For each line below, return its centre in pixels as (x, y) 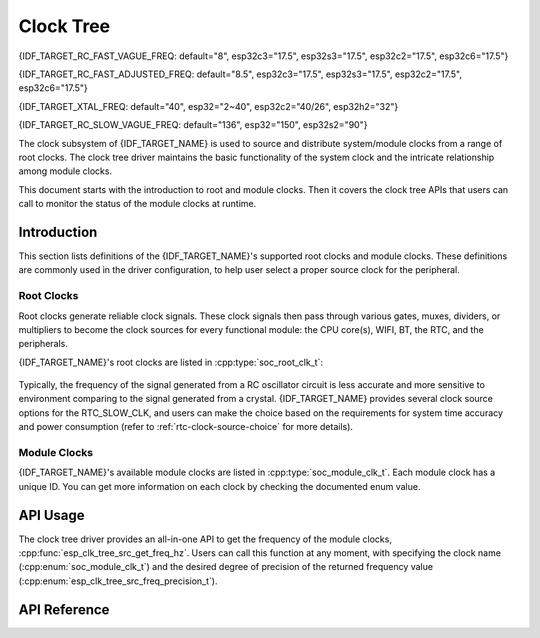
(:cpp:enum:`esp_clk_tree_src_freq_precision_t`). (118, 581)
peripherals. (43, 344)
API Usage (51, 515)
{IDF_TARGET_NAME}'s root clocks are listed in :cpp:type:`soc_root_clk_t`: (171, 362)
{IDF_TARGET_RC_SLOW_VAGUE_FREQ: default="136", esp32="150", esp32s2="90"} (193, 125)
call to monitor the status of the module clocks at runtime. (137, 204)
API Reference (64, 609)
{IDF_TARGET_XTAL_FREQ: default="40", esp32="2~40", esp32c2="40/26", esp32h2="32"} (208, 106)
